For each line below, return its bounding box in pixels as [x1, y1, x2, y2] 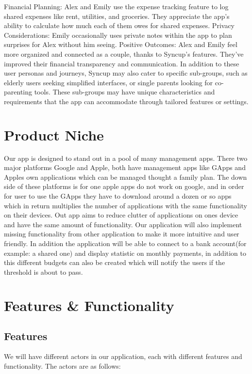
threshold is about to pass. [4, 266, 83, 277]
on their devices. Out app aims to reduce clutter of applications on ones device [4, 210, 238, 220]
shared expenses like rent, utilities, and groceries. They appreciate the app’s [4, 11, 230, 21]
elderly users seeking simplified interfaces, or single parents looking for [4, 77, 213, 87]
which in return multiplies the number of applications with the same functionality [4, 200, 247, 210]
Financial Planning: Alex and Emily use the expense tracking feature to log [4, 1, 229, 11]
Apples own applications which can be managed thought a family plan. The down [4, 171, 247, 182]
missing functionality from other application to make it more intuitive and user [4, 229, 239, 239]
